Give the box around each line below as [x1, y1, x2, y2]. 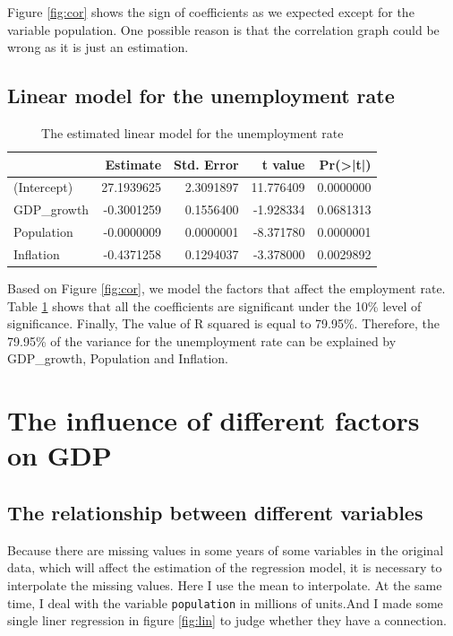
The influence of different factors [7, 402, 420, 439]
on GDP [7, 437, 112, 474]
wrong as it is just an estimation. [7, 38, 189, 57]
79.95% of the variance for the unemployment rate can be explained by [7, 331, 397, 350]
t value [261, 154, 305, 173]
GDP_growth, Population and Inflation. [7, 349, 228, 368]
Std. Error [174, 154, 239, 173]
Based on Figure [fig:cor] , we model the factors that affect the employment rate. [7, 279, 446, 298]
